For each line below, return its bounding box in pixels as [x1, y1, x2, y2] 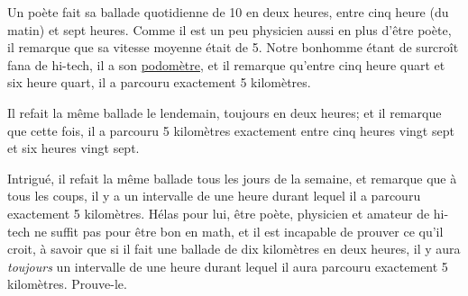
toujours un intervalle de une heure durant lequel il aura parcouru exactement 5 [7, 256, 448, 275]
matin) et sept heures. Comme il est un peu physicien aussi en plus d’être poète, [7, 20, 452, 39]
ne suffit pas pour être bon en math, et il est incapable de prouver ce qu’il [33, 221, 444, 240]
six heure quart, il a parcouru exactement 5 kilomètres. [7, 73, 311, 92]
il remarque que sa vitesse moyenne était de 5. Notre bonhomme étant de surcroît [7, 38, 459, 57]
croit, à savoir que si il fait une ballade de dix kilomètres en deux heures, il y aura [7, 239, 461, 258]
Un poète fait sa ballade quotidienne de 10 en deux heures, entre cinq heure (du [7, 3, 449, 21]
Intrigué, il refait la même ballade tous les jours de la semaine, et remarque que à [7, 168, 457, 187]
